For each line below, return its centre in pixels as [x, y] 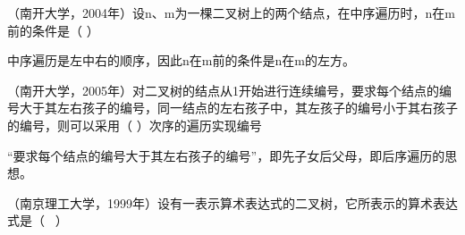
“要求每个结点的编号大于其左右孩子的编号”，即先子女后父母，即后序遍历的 [226, 155]
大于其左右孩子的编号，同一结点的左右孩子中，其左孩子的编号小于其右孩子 [238, 108]
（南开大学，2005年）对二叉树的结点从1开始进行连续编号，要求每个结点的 [223, 90]
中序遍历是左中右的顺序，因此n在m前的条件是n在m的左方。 [181, 60]
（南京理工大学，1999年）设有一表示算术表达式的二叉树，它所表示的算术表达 [232, 202]
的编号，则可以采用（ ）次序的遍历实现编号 [135, 125]
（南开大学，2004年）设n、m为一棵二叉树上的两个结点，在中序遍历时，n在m [231, 13]
